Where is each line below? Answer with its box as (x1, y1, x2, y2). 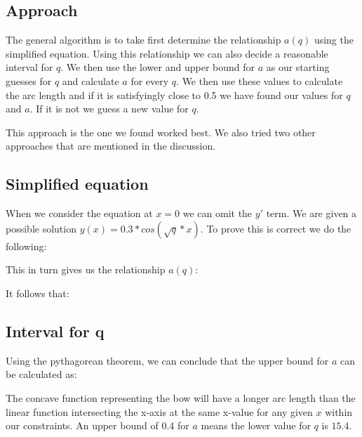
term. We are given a (266, 206, 357, 221)
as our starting (266, 60, 330, 74)
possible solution (6, 221, 76, 235)
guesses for (6, 73, 52, 88)
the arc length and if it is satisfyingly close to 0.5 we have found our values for (6, 87, 343, 102)
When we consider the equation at (6, 206, 153, 221)
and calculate (62, 73, 119, 88)
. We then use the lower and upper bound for (60, 60, 255, 74)
